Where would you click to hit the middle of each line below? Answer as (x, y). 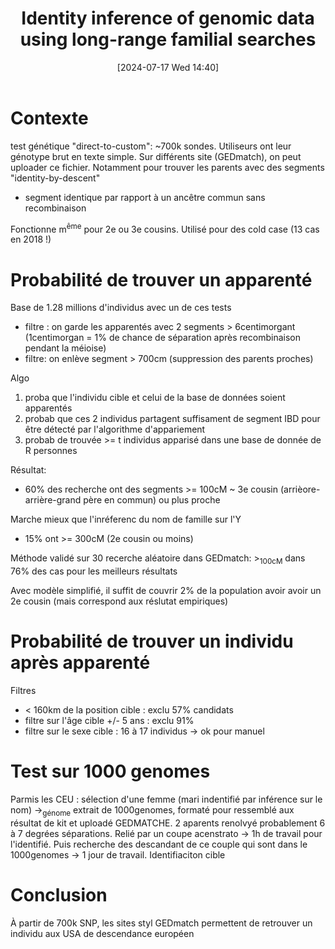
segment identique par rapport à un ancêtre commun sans (145, 197)
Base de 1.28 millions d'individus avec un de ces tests (121, 308)
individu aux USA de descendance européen (102, 933)
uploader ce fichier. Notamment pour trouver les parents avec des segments (167, 167)
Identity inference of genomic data (168, 18)
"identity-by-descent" (55, 178)
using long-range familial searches (168, 39)
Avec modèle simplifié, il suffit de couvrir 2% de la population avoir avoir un (166, 591)
